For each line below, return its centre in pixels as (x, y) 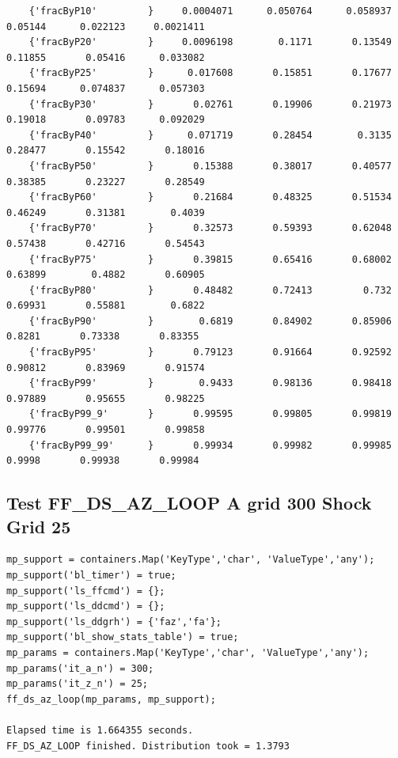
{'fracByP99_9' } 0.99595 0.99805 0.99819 (210, 414)
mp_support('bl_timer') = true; (91, 575)
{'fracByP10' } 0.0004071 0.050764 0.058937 (210, 11)
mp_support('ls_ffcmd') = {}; (86, 591)
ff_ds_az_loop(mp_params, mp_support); (111, 699)
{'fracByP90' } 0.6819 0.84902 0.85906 (210, 321)
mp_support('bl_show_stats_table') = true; (123, 637)
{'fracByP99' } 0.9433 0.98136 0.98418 (210, 383)
